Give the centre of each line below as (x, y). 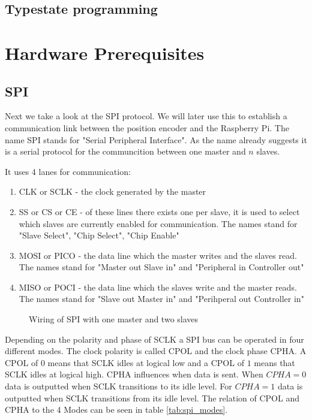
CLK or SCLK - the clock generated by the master (112, 191)
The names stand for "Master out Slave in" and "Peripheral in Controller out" (161, 267)
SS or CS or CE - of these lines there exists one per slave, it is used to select (159, 211)
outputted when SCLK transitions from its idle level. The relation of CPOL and (152, 398)
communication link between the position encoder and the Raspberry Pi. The (147, 127)
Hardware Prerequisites (105, 52)
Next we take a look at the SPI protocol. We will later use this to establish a (146, 116)
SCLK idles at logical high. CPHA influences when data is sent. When (134, 374)
